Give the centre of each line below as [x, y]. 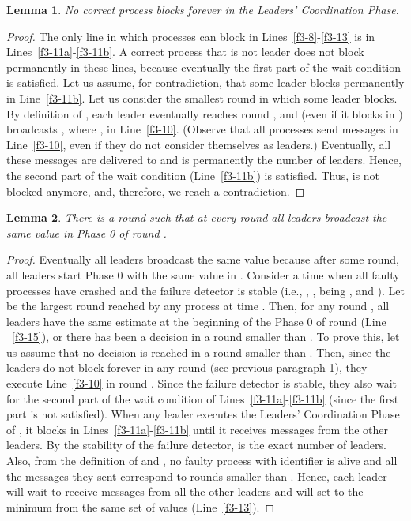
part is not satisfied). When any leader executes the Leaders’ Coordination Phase [203, 414]
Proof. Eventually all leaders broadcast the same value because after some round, [203, 259]
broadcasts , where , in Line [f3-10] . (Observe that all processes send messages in [202, 129]
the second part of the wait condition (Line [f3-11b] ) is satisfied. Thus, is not [193, 175]
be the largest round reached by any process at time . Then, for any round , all [198, 306]
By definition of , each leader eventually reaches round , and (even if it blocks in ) [205, 113]
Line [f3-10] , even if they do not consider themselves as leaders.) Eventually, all [199, 144]
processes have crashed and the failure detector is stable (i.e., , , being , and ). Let [205, 290]
